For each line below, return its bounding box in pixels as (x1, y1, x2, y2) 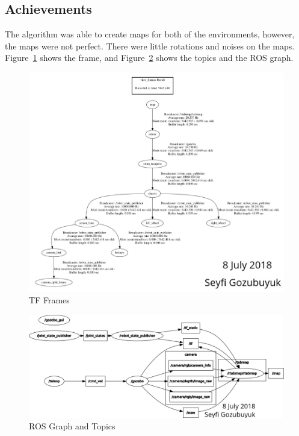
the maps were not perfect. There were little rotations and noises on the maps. (5, 39, 295, 52)
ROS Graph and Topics (29, 420, 116, 432)
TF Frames (29, 294, 70, 306)
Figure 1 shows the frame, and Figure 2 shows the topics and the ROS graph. (5, 51, 294, 64)
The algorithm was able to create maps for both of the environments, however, (5, 28, 295, 40)
